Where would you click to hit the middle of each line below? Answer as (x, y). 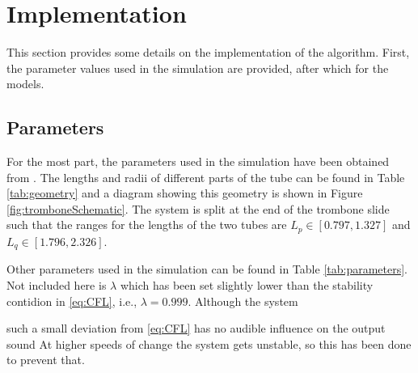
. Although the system (243, 301)
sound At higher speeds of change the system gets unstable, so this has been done (209, 343)
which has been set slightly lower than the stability (247, 284)
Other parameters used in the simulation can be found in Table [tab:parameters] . (207, 269)
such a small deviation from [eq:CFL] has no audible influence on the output (196, 328)
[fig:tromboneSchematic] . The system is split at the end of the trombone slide (198, 208)
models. (25, 84)
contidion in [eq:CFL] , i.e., (72, 301)
